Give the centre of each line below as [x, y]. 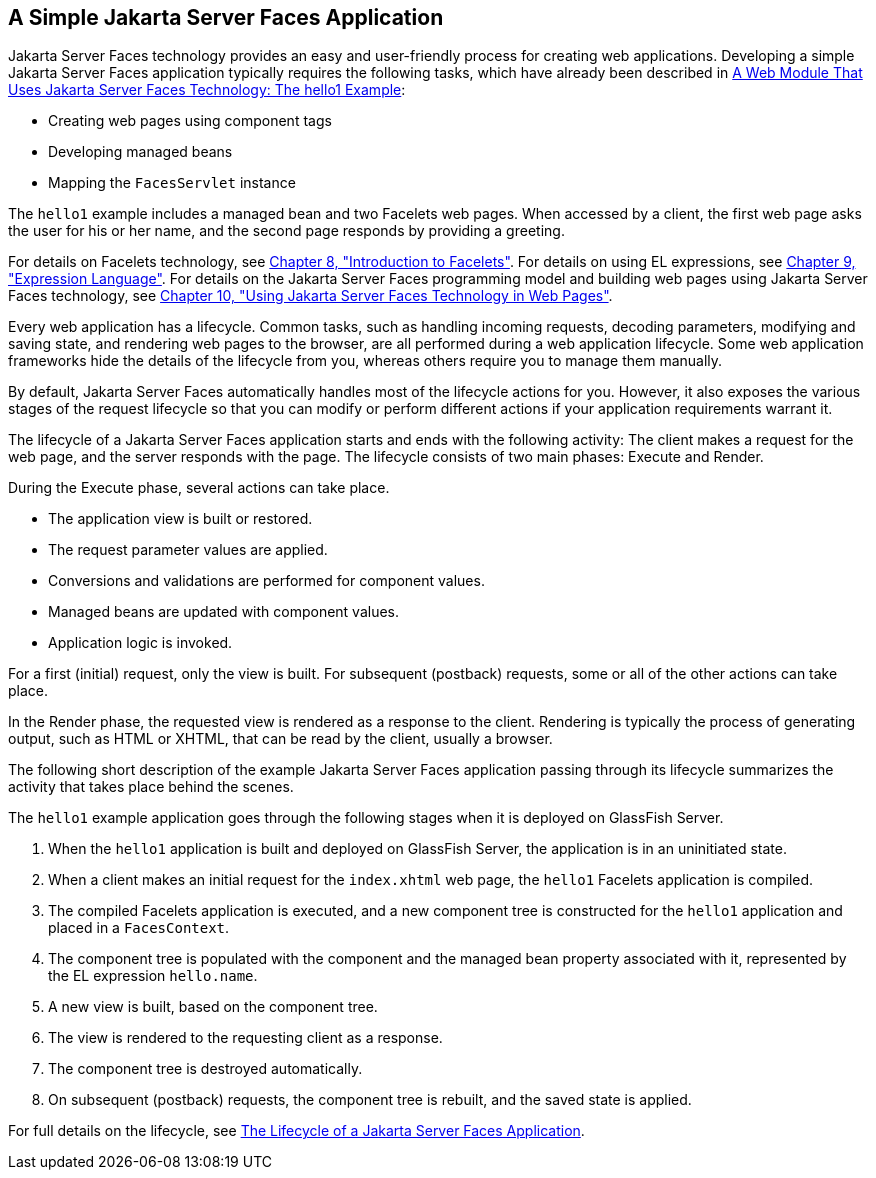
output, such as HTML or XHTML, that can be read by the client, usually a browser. [280, 739]
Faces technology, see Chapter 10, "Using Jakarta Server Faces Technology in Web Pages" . [310, 296]
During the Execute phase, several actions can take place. [199, 488]
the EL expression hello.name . [153, 976]
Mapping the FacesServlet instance [172, 183]
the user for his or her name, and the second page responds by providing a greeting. [286, 231]
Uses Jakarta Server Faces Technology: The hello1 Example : [207, 90]
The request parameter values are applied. [188, 550]
